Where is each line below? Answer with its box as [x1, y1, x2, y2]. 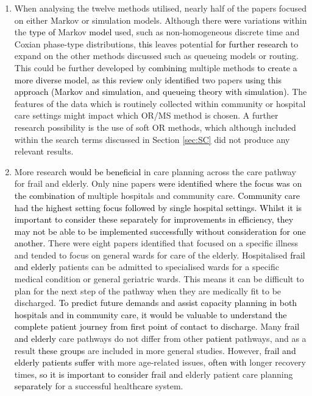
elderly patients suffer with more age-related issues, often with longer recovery [14, 356, 306, 369]
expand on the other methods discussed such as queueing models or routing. [14, 49, 299, 62]
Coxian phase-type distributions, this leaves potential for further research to [14, 37, 299, 50]
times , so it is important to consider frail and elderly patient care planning [14, 367, 293, 380]
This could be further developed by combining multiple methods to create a [14, 61, 297, 74]
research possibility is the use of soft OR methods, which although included [14, 120, 296, 133]
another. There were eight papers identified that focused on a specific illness [14, 237, 299, 249]
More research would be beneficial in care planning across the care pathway [14, 165, 296, 178]
